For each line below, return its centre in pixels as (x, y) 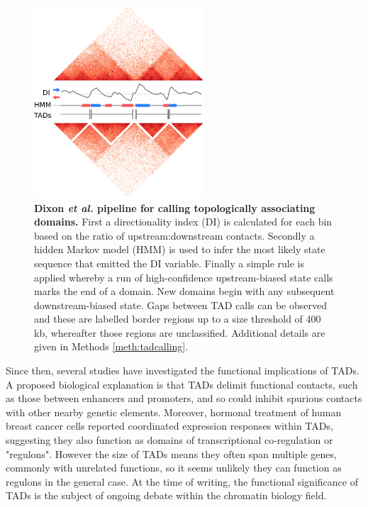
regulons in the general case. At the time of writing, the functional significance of (182, 481)
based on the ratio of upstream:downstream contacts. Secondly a (174, 235)
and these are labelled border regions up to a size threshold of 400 (178, 319)
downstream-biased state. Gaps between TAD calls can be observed (180, 305)
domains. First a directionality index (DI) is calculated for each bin (183, 222)
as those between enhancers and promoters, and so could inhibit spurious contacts (184, 398)
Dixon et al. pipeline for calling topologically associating (175, 207)
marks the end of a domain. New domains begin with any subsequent (184, 291)
